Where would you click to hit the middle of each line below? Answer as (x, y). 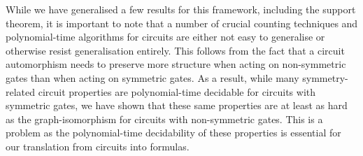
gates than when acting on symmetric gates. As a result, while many (152, 77)
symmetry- (325, 77)
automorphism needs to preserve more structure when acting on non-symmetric (176, 64)
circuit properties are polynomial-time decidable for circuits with (177, 91)
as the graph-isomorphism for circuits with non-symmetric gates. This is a (164, 119)
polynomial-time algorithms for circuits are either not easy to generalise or (165, 37)
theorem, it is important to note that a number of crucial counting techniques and (182, 23)
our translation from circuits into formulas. (98, 146)
